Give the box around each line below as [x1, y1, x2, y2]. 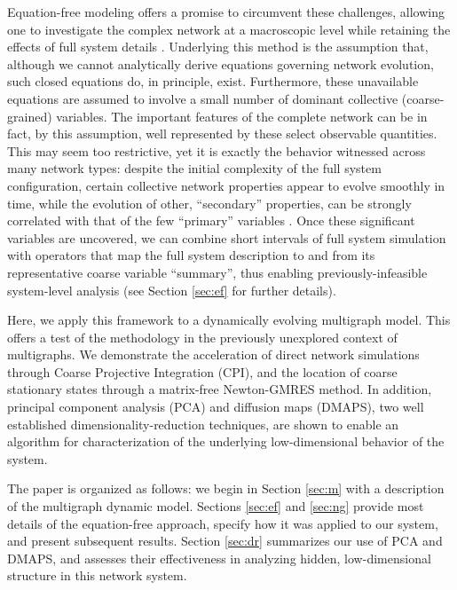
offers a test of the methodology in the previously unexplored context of [7, 327, 398, 346]
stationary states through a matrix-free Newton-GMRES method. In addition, [7, 380, 432, 398]
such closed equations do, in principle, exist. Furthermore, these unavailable [7, 72, 419, 90]
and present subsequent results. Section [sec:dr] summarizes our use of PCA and [7, 531, 443, 550]
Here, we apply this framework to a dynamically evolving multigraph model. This [7, 311, 451, 329]
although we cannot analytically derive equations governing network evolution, [7, 54, 434, 73]
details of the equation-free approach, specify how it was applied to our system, [7, 514, 438, 532]
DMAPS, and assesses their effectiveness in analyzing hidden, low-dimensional [7, 548, 431, 567]
